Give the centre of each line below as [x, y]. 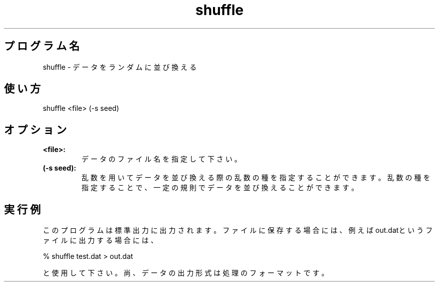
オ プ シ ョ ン [35, 129]
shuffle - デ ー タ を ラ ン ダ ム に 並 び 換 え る [120, 67]
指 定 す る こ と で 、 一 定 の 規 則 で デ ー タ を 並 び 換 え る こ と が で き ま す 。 [220, 188]
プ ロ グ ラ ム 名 [42, 46]
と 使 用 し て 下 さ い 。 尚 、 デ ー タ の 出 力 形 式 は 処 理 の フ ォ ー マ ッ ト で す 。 [186, 273]
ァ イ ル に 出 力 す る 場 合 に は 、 [100, 240]
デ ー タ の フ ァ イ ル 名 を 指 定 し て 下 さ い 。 [161, 159]
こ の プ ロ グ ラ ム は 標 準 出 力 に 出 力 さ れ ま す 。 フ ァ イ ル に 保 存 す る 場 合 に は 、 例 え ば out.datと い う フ [238, 230]
